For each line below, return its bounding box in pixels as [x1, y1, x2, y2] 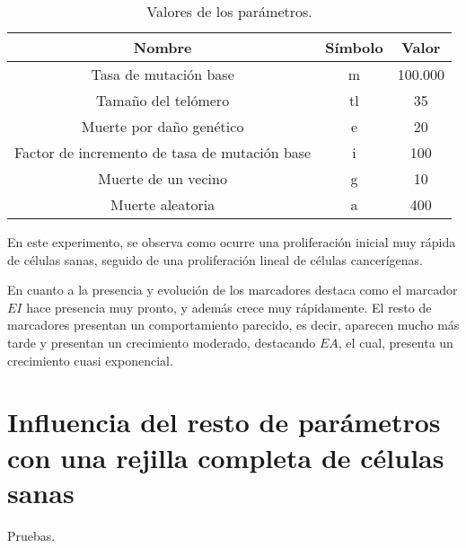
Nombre [133, 37, 192, 57]
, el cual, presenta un [338, 332, 453, 351]
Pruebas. [7, 526, 56, 544]
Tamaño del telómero [96, 90, 230, 110]
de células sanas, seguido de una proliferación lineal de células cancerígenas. [7, 250, 423, 269]
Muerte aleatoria [110, 194, 215, 215]
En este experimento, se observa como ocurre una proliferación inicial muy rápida [7, 233, 456, 251]
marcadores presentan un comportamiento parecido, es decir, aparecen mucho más [7, 315, 460, 334]
